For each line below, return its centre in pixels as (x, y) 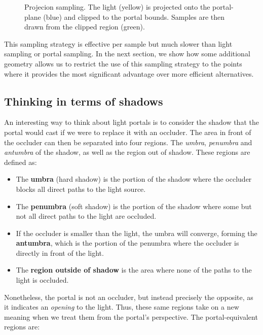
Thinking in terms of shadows (84, 101)
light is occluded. (42, 280)
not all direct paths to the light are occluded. (86, 216)
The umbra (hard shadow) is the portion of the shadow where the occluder (134, 179)
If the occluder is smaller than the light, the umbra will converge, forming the (137, 233)
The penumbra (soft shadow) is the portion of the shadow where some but (134, 206)
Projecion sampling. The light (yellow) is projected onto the (117, 7)
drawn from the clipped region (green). (85, 27)
